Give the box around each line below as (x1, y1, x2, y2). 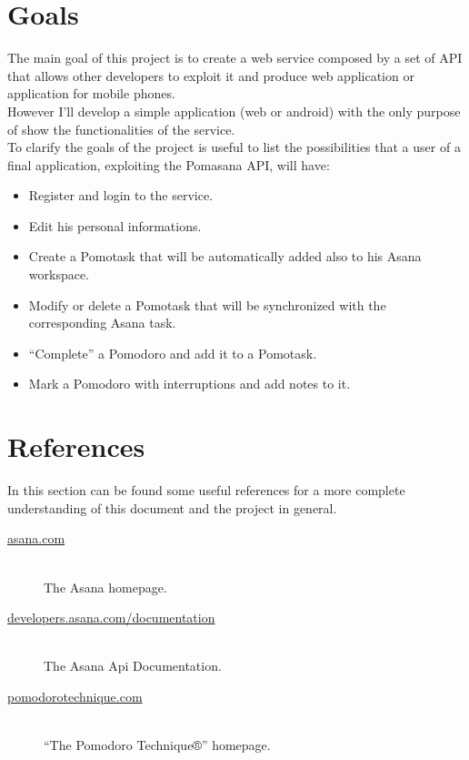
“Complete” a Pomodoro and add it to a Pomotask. (28, 343, 317, 362)
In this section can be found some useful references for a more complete (7, 481, 405, 500)
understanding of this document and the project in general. (7, 498, 337, 517)
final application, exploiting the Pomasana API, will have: (7, 155, 330, 174)
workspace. (28, 265, 90, 284)
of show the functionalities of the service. (7, 119, 235, 138)
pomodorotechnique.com (7, 686, 143, 705)
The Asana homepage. (44, 577, 167, 596)
